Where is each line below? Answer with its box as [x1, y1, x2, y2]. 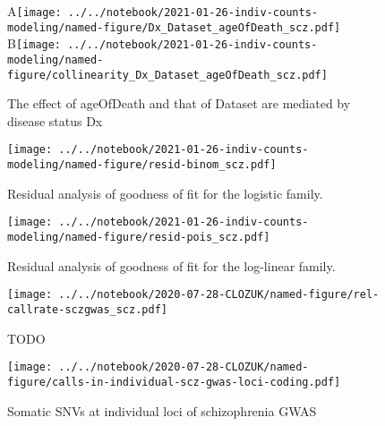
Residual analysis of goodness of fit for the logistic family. [7, 183, 323, 202]
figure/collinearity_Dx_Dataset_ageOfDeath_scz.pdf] [7, 68, 328, 81]
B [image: [7, 34, 62, 53]
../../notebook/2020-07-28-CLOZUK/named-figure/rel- [58, 288, 380, 302]
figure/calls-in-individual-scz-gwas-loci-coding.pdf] [7, 375, 341, 388]
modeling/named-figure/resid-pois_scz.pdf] [7, 231, 270, 244]
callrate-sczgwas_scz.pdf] [7, 302, 167, 316]
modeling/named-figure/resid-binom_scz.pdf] [7, 158, 277, 172]
